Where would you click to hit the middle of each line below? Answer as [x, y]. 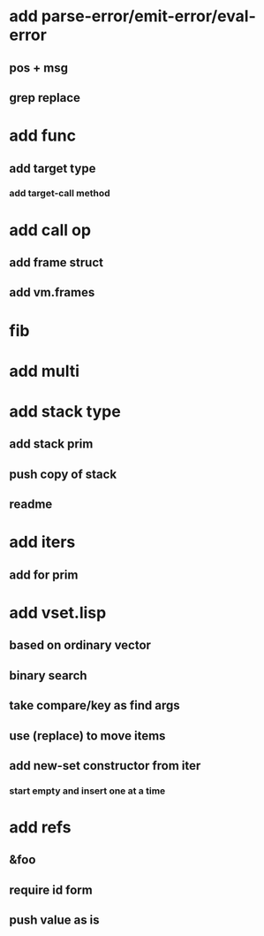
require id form [51, 890]
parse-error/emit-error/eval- [148, 16]
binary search [48, 675]
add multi [45, 371]
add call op [50, 230]
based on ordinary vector [80, 645]
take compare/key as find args [95, 706]
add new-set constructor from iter [105, 766]
